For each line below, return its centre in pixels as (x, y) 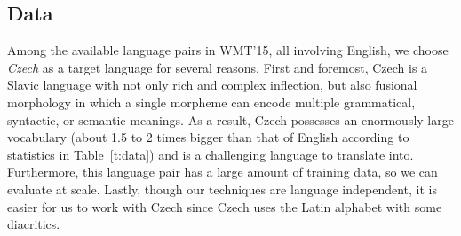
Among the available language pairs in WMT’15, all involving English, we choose (228, 50)
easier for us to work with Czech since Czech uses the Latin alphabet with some (225, 206)
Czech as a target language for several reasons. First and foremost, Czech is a (218, 67)
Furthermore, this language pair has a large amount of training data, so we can (223, 172)
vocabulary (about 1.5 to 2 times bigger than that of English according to (208, 137)
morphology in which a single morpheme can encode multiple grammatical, (211, 102)
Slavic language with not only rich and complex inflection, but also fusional (212, 85)
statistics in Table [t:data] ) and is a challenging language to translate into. (211, 154)
